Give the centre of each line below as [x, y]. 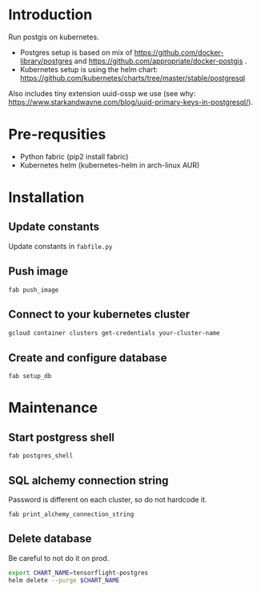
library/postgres [46, 61]
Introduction [50, 15]
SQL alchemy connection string [88, 480]
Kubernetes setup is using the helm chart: [89, 69]
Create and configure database [88, 358]
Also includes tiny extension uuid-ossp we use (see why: [102, 93]
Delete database [50, 539]
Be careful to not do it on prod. [59, 558]
